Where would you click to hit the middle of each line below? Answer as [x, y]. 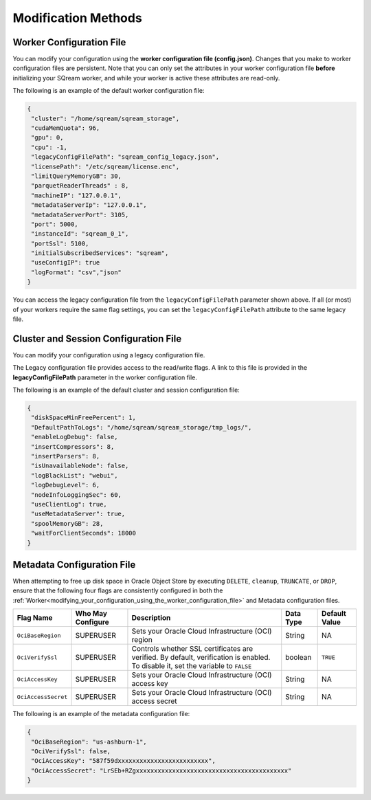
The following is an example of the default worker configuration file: [109, 91]
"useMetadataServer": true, [78, 514]
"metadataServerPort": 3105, [80, 214]
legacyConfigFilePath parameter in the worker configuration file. [105, 377]
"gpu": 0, [47, 138]
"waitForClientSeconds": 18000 [84, 533]
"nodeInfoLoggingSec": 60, [76, 495]
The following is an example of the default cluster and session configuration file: [126, 390]
